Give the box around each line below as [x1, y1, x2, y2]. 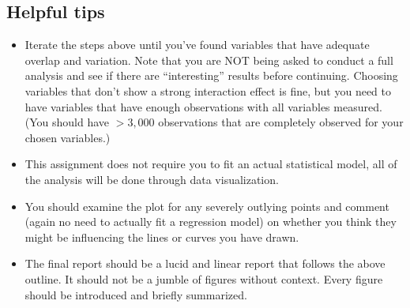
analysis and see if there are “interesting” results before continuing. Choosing [24, 67, 398, 84]
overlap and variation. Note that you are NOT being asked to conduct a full [24, 51, 393, 68]
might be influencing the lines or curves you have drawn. [24, 228, 299, 245]
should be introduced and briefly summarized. [24, 286, 247, 302]
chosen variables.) [24, 129, 111, 145]
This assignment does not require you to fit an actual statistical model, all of [24, 156, 397, 172]
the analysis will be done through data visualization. [24, 171, 279, 187]
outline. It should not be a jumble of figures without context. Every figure [24, 270, 383, 287]
